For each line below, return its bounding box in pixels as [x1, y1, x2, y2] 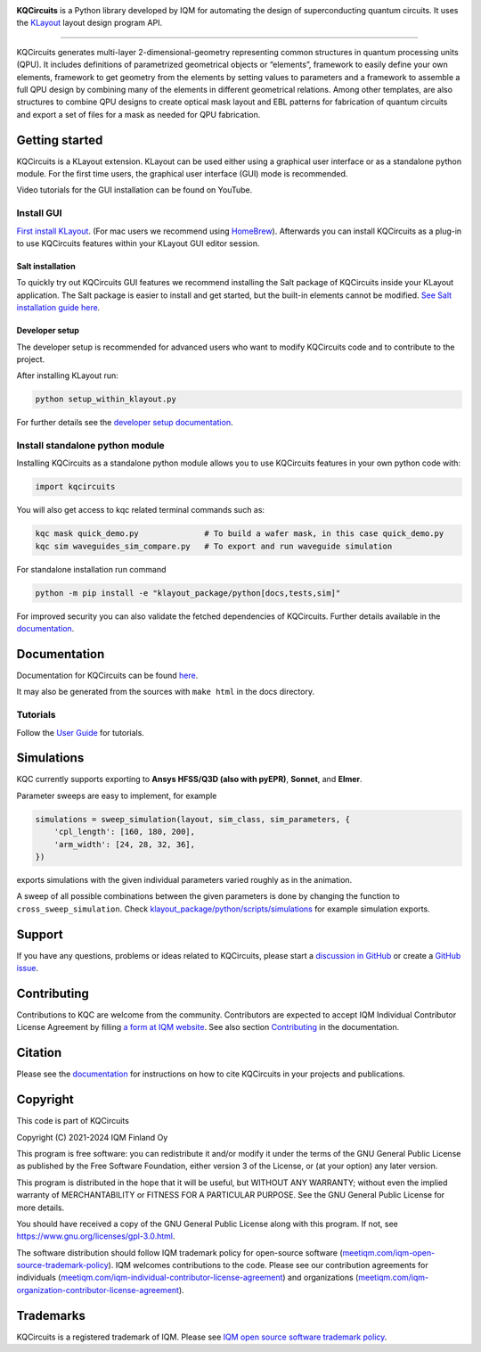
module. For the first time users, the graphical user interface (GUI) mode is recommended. [16, 169, 348, 179]
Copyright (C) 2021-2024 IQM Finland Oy [16, 1132, 168, 1142]
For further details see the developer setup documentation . [16, 417, 233, 428]
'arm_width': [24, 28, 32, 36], [53, 839, 196, 849]
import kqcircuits [35, 482, 116, 492]
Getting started [16, 132, 103, 147]
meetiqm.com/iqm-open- [342, 1247, 436, 1257]
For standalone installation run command [16, 564, 167, 574]
